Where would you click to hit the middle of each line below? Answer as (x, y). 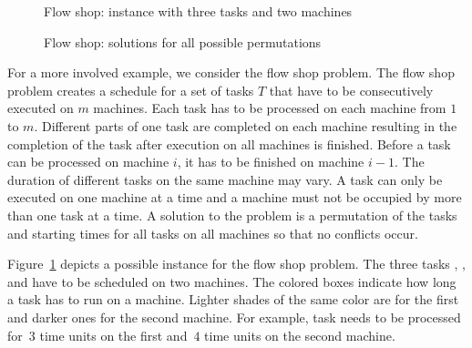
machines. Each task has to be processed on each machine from (270, 108)
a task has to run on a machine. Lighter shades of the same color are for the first (233, 299)
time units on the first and (113, 335)
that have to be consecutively (351, 90)
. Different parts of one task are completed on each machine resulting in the (246, 125)
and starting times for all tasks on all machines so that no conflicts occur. (213, 233)
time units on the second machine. (300, 335)
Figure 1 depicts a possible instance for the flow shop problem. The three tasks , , (236, 264)
